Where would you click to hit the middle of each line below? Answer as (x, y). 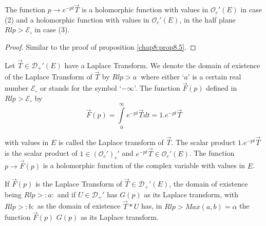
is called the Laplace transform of (111, 142)
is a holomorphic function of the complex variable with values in (144, 165)
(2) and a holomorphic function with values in (77, 19)
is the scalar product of (41, 153)
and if (66, 194)
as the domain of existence (79, 206)
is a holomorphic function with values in (145, 9)
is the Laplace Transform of (79, 184)
